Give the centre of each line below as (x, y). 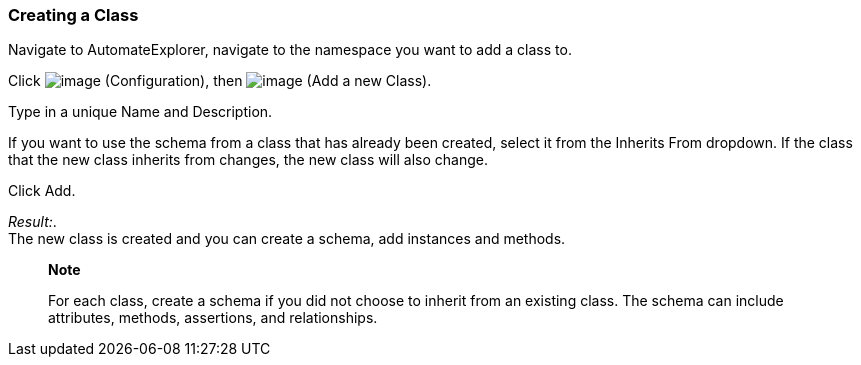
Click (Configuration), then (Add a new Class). (220, 81)
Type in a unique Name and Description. (140, 112)
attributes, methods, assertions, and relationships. (213, 318)
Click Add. (42, 191)
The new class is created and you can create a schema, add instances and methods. (287, 239)
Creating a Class (73, 15)
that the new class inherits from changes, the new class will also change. (248, 160)
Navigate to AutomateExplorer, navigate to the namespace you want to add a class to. (290, 50)
